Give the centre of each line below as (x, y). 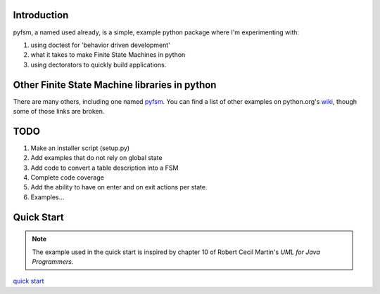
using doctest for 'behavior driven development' (100, 45)
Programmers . (53, 262)
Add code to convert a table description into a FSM (104, 168)
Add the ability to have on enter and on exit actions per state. (119, 187)
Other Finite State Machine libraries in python (115, 85)
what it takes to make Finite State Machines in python (108, 55)
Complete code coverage (68, 178)
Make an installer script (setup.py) (80, 148)
